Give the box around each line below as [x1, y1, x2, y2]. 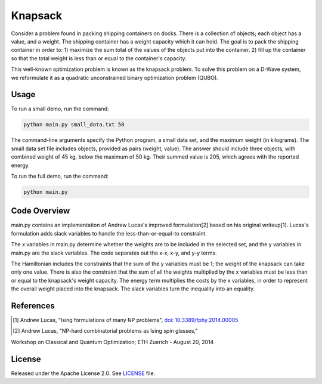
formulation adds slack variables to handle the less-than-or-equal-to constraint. [11, 230, 207, 237]
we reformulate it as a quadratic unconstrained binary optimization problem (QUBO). [11, 74, 219, 81]
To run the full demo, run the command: [11, 172, 109, 179]
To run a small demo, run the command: [11, 105, 109, 113]
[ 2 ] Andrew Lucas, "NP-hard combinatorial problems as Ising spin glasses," [13, 327, 198, 335]
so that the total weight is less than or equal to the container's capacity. [11, 54, 187, 62]
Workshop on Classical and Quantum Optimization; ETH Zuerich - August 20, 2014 [11, 338, 214, 345]
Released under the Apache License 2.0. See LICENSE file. [11, 370, 156, 377]
